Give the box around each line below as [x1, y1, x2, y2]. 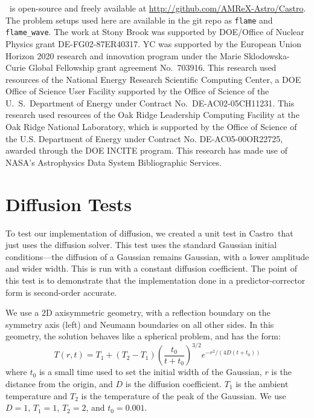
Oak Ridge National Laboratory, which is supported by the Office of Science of [5, 120, 297, 133]
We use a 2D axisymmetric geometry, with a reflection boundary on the [5, 306, 271, 319]
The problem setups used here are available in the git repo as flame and [5, 13, 273, 26]
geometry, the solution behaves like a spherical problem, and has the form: [5, 330, 281, 342]
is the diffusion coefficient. [125, 377, 222, 390]
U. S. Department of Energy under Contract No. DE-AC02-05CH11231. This [5, 96, 295, 109]
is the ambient [235, 377, 289, 390]
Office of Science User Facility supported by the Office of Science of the [5, 85, 269, 97]
